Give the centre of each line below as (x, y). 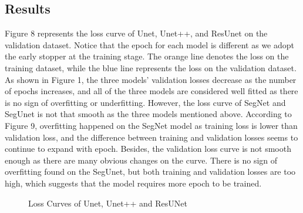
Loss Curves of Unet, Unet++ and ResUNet (108, 203)
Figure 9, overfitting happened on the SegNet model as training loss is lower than (151, 125)
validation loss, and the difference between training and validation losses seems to (151, 137)
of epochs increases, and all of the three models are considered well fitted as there (151, 91)
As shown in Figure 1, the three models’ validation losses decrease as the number (151, 79)
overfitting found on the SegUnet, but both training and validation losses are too (150, 172)
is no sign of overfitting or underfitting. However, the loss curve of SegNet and (145, 102)
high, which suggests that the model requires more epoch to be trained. (133, 183)
